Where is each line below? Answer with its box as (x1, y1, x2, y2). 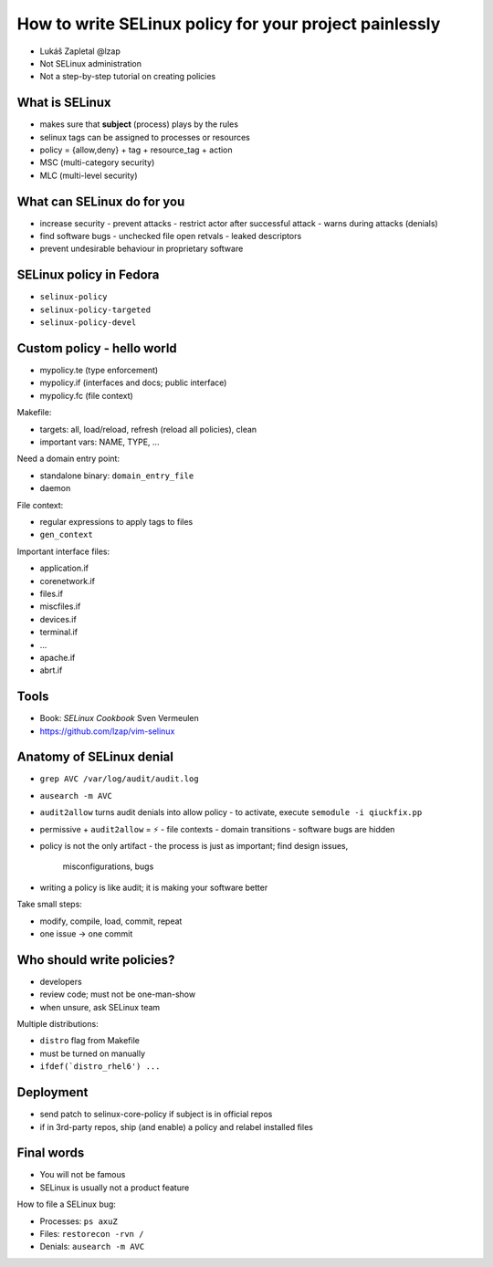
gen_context (39, 529, 93, 540)
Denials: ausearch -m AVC (39, 1241, 145, 1252)
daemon (39, 483, 71, 494)
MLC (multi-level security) (39, 170, 138, 181)
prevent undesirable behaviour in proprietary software (39, 243, 244, 255)
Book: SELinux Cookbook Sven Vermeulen (39, 713, 200, 724)
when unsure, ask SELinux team (39, 1001, 161, 1012)
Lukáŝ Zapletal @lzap (39, 46, 121, 57)
